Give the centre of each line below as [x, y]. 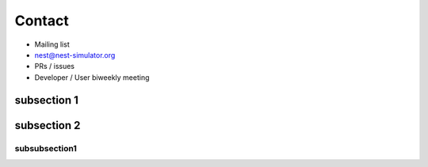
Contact [42, 21]
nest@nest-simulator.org [75, 55]
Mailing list [52, 44]
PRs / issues [55, 66]
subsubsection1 [46, 148]
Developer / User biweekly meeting [92, 77]
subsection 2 [48, 125]
